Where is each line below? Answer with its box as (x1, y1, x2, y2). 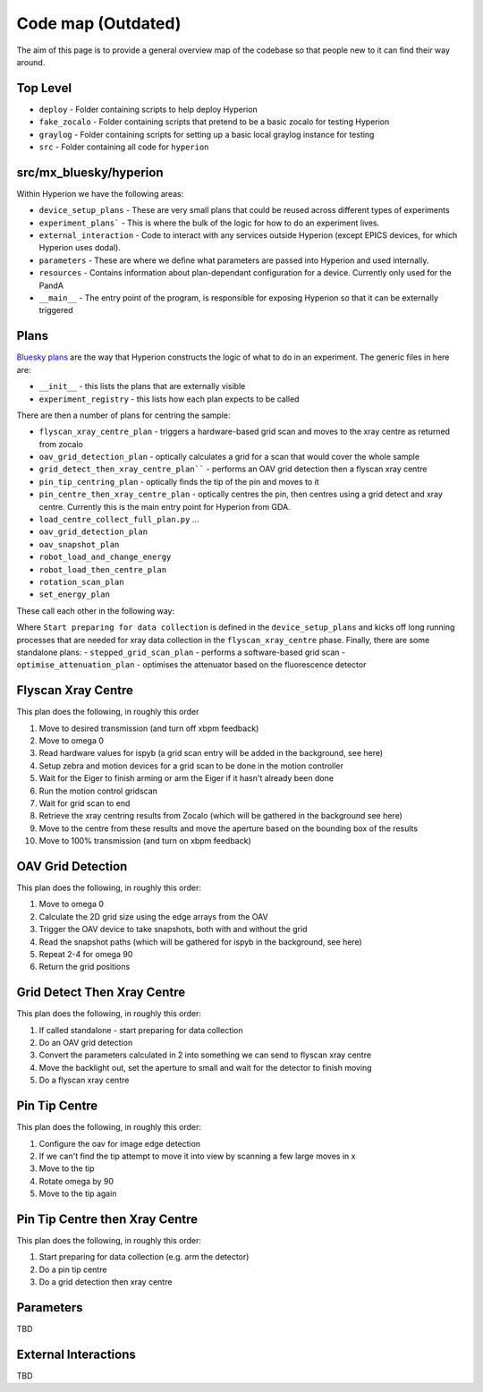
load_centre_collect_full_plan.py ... (38, 514, 199, 525)
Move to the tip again (38, 1188, 117, 1199)
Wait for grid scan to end (38, 797, 131, 809)
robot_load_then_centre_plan (38, 564, 167, 574)
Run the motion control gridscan (38, 785, 158, 796)
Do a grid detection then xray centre (38, 1277, 173, 1287)
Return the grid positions (38, 962, 131, 972)
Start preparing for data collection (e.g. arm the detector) (38, 1252, 250, 1262)
